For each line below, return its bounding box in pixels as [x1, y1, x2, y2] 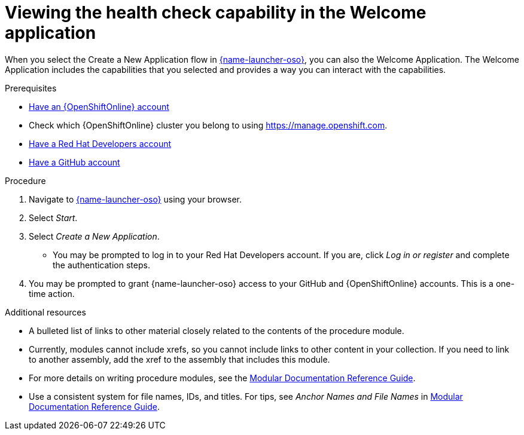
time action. [29, 288, 75, 299]
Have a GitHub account [29, 157, 120, 167]
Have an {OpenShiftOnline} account [29, 101, 169, 112]
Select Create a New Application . [29, 231, 160, 241]
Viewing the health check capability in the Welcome [5, 2, 426, 23]
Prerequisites [5, 82, 57, 93]
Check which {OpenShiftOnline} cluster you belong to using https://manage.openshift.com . [29, 120, 388, 130]
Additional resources [5, 307, 86, 317]
